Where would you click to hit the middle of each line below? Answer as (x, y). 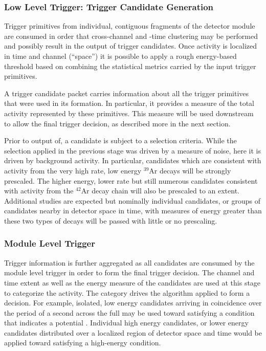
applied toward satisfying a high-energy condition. (83, 343)
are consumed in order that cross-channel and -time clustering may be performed (131, 36)
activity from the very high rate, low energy (73, 170)
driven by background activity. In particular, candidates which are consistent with (133, 160)
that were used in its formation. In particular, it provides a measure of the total (129, 103)
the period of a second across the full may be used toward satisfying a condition (129, 312)
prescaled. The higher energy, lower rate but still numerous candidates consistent (131, 180)
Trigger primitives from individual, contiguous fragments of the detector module (130, 26)
